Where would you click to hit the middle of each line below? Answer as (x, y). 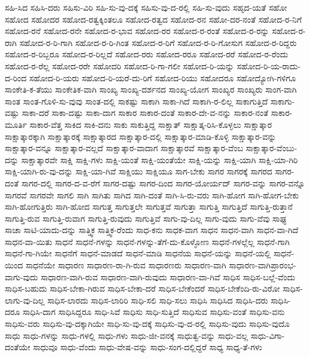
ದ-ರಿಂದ (16, 77)
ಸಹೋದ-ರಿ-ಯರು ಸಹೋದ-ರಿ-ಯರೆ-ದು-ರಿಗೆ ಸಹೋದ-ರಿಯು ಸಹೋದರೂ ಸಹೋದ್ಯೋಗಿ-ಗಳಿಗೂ (163, 77)
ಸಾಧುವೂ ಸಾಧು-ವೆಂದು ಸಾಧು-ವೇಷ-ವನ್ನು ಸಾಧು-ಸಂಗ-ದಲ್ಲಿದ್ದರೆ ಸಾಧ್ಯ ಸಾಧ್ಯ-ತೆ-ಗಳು (148, 347)
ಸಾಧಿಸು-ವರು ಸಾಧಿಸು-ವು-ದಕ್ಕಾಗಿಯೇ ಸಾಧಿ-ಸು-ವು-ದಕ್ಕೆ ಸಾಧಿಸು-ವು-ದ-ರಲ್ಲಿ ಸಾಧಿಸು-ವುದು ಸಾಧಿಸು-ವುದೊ (147, 324)
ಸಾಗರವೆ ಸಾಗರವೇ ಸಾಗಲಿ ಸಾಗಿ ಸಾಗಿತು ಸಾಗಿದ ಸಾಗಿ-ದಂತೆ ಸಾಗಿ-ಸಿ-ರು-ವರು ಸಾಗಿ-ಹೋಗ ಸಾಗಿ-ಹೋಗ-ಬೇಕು (152, 195)
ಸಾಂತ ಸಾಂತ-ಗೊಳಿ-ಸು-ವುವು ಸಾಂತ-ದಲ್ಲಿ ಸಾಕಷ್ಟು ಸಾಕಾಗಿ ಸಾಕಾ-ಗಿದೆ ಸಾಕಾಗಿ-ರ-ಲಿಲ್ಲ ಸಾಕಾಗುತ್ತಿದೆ (136, 101)
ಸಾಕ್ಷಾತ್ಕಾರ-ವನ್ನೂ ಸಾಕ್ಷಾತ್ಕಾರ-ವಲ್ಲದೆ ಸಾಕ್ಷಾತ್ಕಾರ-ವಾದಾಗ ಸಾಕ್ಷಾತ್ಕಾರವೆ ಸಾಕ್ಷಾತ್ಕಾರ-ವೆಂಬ (124, 148)
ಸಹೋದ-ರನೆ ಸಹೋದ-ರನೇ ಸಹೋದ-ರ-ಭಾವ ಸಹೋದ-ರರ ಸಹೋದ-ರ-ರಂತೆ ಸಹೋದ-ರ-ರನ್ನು (137, 31)
